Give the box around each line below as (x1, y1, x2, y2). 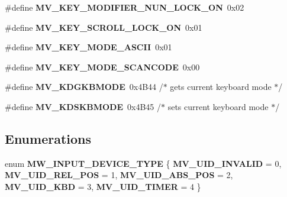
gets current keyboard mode (170, 80, 272, 93)
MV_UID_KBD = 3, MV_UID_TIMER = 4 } (5, 180, 201, 192)
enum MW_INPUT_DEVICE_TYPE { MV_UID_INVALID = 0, (5, 157, 282, 169)
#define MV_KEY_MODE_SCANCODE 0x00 (5, 60, 200, 73)
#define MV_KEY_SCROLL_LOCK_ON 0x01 (5, 21, 202, 33)
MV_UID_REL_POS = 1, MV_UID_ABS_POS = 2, (5, 169, 233, 181)
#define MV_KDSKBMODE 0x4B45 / (5, 100, 161, 112)
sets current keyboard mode (167, 100, 269, 112)
